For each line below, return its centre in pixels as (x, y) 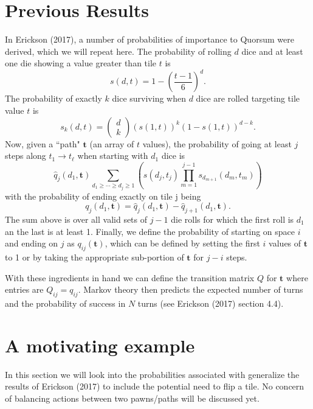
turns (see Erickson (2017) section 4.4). (211, 303)
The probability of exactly (53, 98)
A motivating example (100, 345)
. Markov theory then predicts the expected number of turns (191, 289)
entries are (24, 289)
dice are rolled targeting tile (248, 98)
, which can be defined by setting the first (182, 243)
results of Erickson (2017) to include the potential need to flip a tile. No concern (155, 386)
